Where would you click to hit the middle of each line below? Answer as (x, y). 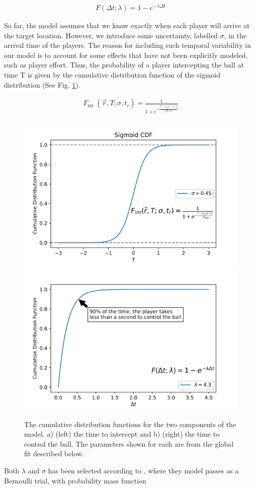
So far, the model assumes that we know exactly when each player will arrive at (127, 25)
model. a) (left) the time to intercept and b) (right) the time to (122, 434)
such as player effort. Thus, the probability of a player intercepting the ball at (124, 65)
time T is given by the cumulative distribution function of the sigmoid (112, 75)
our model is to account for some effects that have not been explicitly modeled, (126, 55)
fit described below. (54, 453)
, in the (235, 35)
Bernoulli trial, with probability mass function (75, 480)
